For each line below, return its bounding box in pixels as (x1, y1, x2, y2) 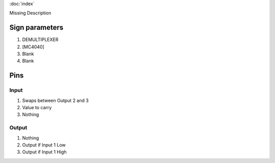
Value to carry (22, 105, 52, 111)
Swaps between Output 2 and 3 (22, 97, 89, 104)
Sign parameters (9, 23, 64, 32)
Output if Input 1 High (22, 149, 67, 155)
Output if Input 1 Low (22, 142, 66, 148)
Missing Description (9, 10, 51, 16)
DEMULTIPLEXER (22, 37, 59, 43)
